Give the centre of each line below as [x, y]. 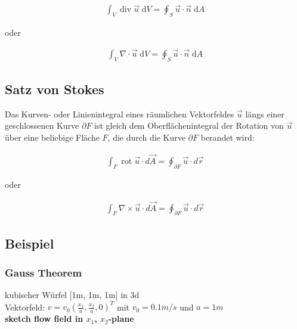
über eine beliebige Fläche [52, 137]
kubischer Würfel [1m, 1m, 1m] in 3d [72, 295]
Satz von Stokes [55, 89]
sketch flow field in [44, 319]
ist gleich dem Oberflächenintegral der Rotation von [189, 125]
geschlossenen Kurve [42, 125]
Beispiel [30, 243]
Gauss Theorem [44, 273]
